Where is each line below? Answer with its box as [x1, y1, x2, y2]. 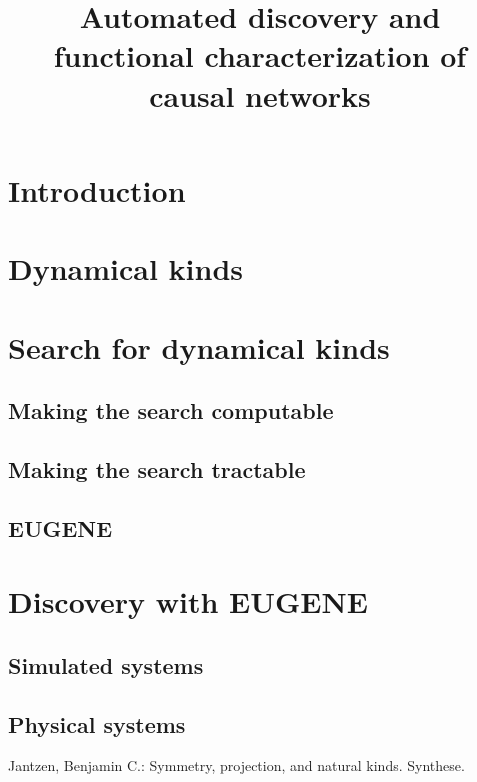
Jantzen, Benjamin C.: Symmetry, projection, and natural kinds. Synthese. [8, 755, 465, 776]
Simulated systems [8, 649, 204, 680]
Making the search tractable [8, 453, 306, 484]
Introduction [8, 169, 186, 210]
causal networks [149, 74, 371, 115]
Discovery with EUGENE [8, 581, 368, 622]
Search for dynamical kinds [8, 326, 390, 367]
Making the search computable [8, 395, 334, 426]
